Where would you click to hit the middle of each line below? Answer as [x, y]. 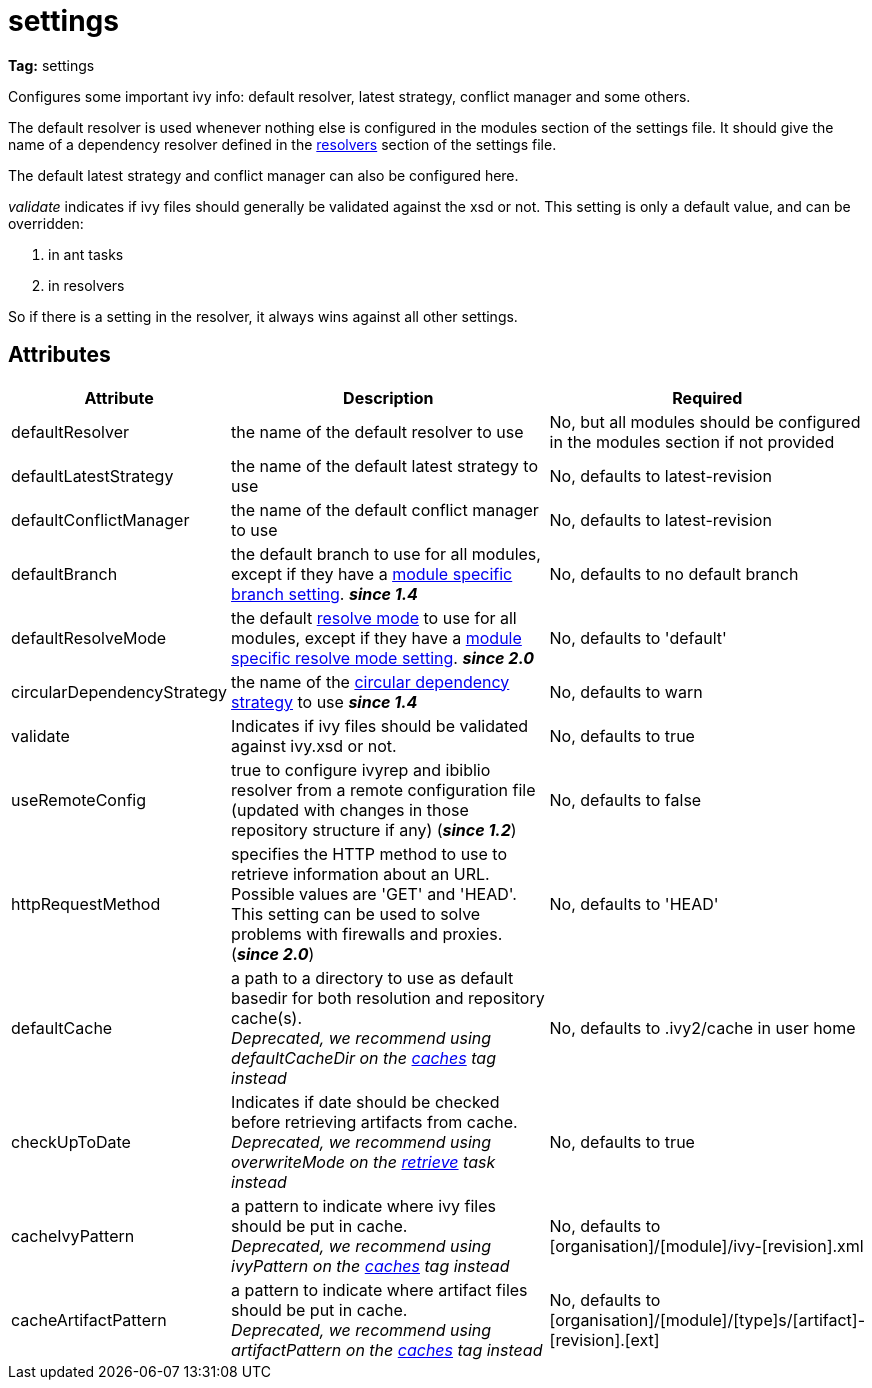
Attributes [59, 355]
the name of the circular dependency [370, 681]
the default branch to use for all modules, [386, 553]
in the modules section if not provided [692, 441]
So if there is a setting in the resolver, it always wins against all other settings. [263, 316]
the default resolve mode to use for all [374, 617]
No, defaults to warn [626, 691]
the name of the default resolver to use [377, 431]
